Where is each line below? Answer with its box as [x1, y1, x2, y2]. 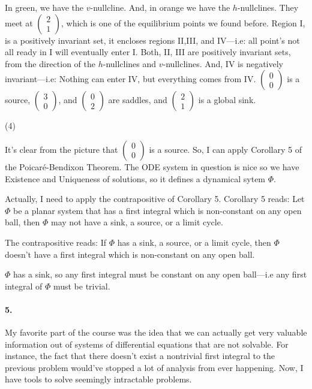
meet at [5, 16, 33, 29]
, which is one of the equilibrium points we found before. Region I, [61, 16, 305, 29]
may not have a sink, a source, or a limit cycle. [51, 216, 223, 228]
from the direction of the [5, 57, 95, 70]
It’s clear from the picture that [5, 143, 118, 155]
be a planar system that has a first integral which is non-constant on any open [13, 204, 302, 216]
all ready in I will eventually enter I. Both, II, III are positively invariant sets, [5, 46, 291, 58]
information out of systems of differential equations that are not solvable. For [5, 337, 289, 350]
